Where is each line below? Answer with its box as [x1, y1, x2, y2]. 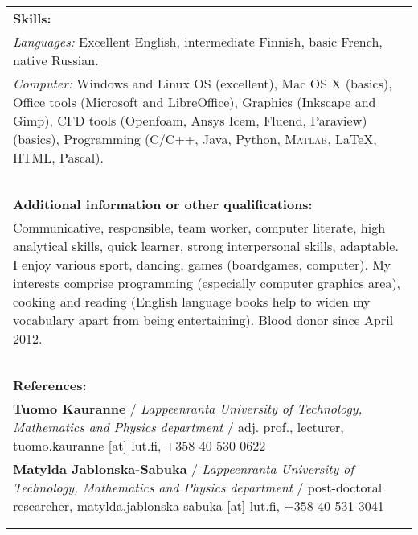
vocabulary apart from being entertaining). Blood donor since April [13, 311, 394, 329]
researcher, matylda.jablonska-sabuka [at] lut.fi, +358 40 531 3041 [13, 496, 384, 515]
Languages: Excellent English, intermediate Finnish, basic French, [13, 32, 383, 51]
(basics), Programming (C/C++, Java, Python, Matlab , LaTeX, [13, 130, 377, 148]
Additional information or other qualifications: [13, 195, 313, 213]
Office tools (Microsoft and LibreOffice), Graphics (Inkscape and [13, 93, 376, 111]
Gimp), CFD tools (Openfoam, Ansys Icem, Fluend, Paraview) [13, 111, 367, 130]
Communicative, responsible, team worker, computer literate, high [13, 218, 386, 237]
